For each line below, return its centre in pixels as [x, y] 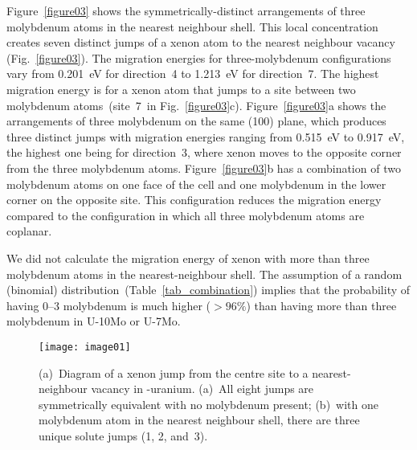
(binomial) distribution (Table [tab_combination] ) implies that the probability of [208, 290]
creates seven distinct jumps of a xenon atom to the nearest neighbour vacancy [201, 42]
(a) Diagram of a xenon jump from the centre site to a [174, 372]
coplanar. [29, 231]
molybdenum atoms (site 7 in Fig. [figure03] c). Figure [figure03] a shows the [196, 105]
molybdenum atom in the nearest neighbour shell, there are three [199, 420]
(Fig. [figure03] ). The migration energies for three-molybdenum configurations [199, 57]
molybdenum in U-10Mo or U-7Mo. [94, 321]
